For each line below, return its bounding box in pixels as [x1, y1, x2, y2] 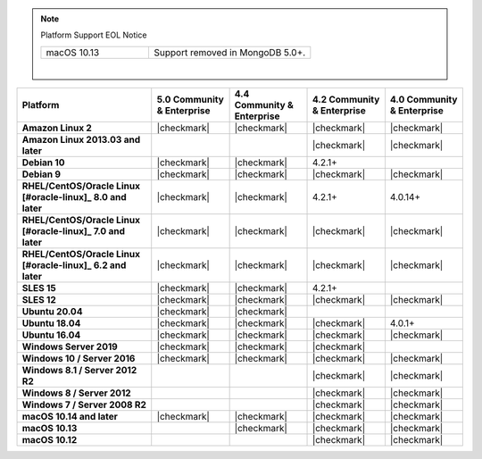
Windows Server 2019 [21, 340, 118, 353]
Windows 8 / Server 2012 [21, 387, 131, 399]
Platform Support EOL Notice [40, 29, 147, 40]
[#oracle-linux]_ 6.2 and [21, 259, 127, 271]
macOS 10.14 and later [21, 411, 118, 423]
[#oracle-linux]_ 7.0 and [21, 225, 125, 238]
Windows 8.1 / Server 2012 [21, 364, 137, 377]
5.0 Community [156, 94, 225, 106]
